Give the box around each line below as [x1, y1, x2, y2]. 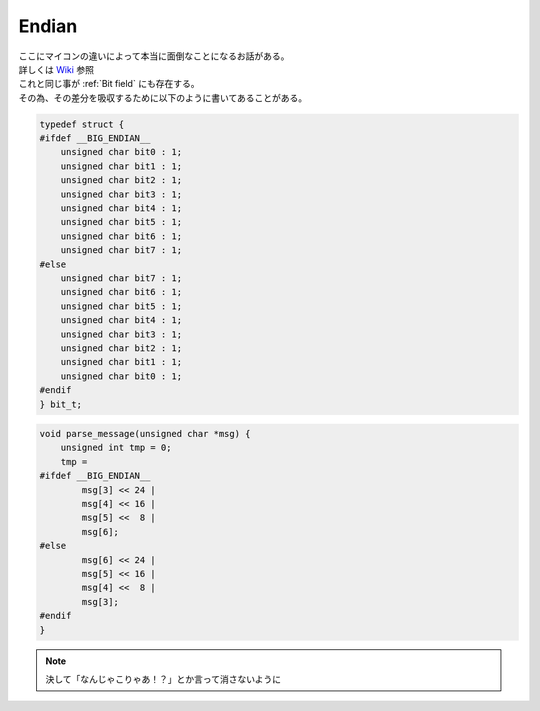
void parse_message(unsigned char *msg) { [39, 428, 251, 440]
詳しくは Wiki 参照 [18, 63, 95, 75]
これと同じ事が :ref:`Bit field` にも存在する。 [18, 78, 200, 90]
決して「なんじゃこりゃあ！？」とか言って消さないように [45, 673, 282, 685]
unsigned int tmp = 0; [60, 442, 172, 454]
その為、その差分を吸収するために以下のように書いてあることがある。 [18, 91, 308, 104]
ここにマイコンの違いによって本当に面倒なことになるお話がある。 [18, 50, 290, 62]
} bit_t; [39, 398, 83, 410]
